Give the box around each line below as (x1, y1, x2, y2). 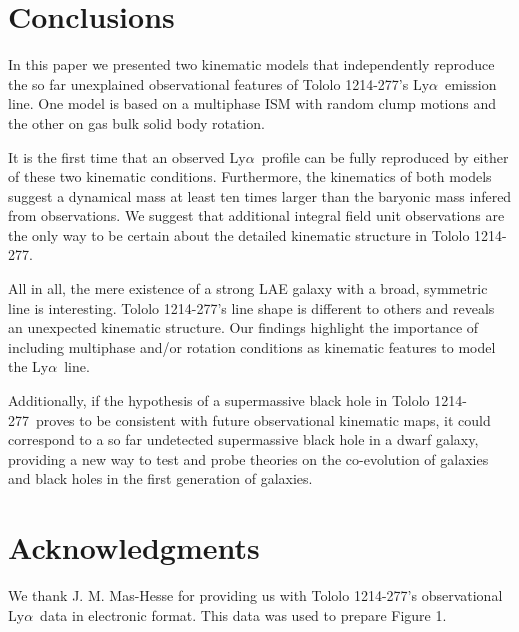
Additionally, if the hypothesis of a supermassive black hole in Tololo (8, 390, 430, 411)
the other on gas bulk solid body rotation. (8, 112, 265, 133)
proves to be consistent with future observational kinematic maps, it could (35, 409, 491, 430)
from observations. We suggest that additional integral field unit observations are (8, 205, 505, 226)
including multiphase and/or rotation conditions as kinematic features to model (8, 336, 496, 357)
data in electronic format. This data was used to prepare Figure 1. (40, 604, 447, 625)
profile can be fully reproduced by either (261, 146, 509, 167)
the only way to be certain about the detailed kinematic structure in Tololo (8, 224, 470, 245)
